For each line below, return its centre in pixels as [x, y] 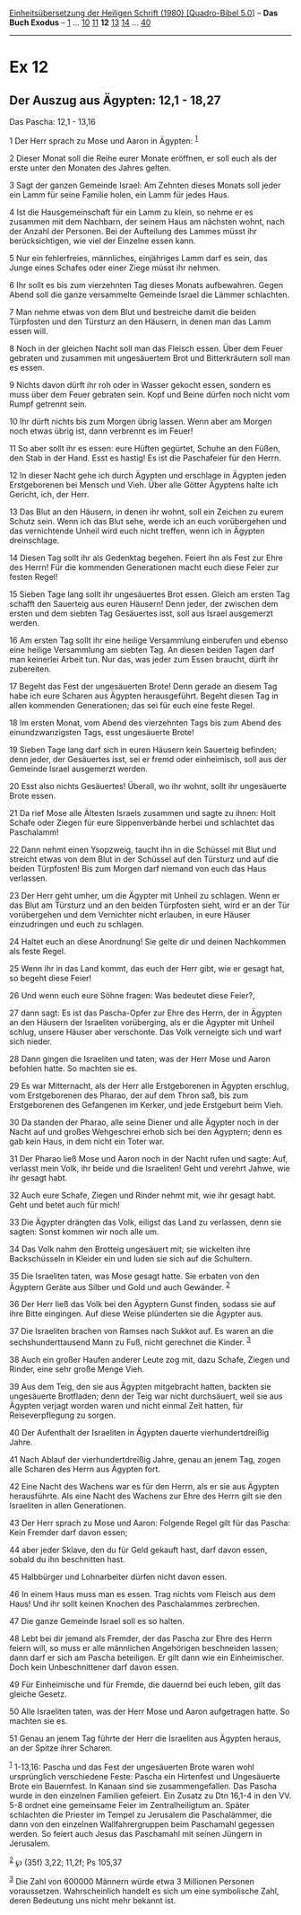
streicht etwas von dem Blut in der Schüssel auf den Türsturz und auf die [144, 859]
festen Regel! [34, 576]
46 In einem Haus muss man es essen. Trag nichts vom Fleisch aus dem [142, 1594]
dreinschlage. [34, 540]
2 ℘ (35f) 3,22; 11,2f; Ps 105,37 [66, 1861]
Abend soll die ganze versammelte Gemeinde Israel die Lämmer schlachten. [150, 294]
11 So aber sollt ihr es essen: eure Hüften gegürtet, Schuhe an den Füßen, [145, 448]
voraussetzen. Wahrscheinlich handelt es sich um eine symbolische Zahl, [144, 1891]
